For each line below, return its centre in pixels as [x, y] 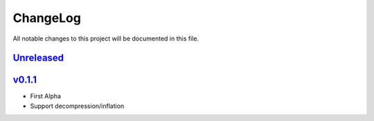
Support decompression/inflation [77, 106]
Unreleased [38, 58]
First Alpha [46, 96]
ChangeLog [47, 18]
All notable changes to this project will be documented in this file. [106, 38]
